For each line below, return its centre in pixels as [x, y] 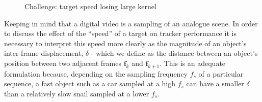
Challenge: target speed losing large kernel [90, 6]
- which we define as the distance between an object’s [174, 53]
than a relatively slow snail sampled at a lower [77, 93]
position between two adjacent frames [63, 63]
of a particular [221, 73]
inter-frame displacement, [44, 53]
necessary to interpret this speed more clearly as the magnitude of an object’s [125, 43]
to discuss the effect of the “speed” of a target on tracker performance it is [120, 33]
